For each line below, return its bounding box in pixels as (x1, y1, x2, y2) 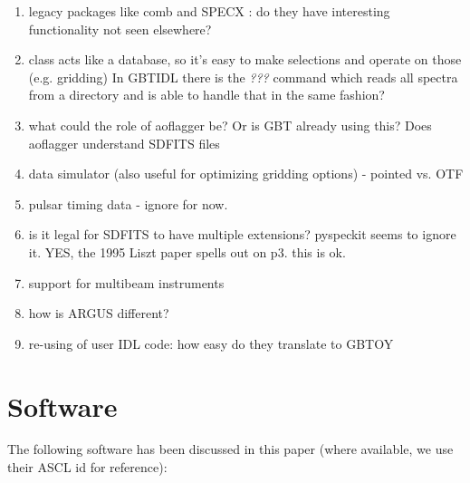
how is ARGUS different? (28, 304, 169, 323)
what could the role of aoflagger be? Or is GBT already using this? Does (28, 115, 432, 134)
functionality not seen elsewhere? (28, 19, 212, 38)
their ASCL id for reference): (7, 458, 168, 477)
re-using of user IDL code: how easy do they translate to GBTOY (28, 333, 394, 353)
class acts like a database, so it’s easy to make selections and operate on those (28, 50, 462, 69)
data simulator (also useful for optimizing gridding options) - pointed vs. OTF (28, 164, 464, 183)
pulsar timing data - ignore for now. (28, 194, 228, 213)
